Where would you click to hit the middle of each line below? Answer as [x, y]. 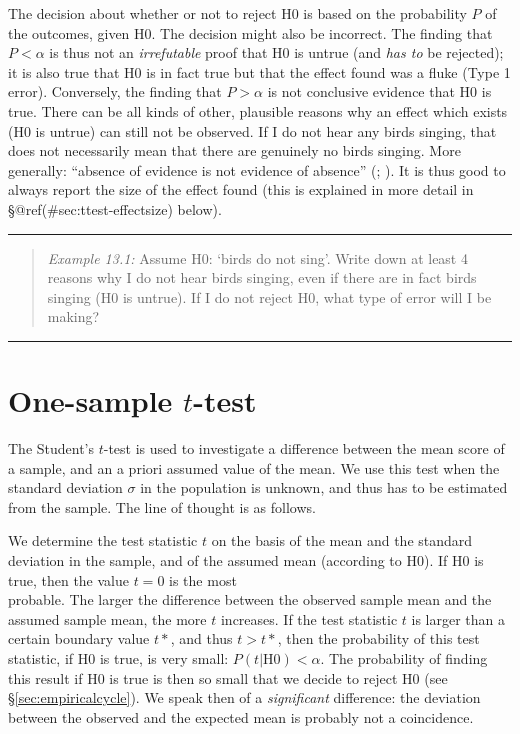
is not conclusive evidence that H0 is [379, 91]
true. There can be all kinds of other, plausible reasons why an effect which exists [258, 110]
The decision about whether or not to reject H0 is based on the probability [237, 13]
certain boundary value [79, 638]
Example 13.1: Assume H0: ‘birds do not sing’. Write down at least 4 [257, 257]
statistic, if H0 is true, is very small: [118, 657]
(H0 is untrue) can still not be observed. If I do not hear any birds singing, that [252, 130]
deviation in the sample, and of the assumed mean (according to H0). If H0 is [246, 560]
